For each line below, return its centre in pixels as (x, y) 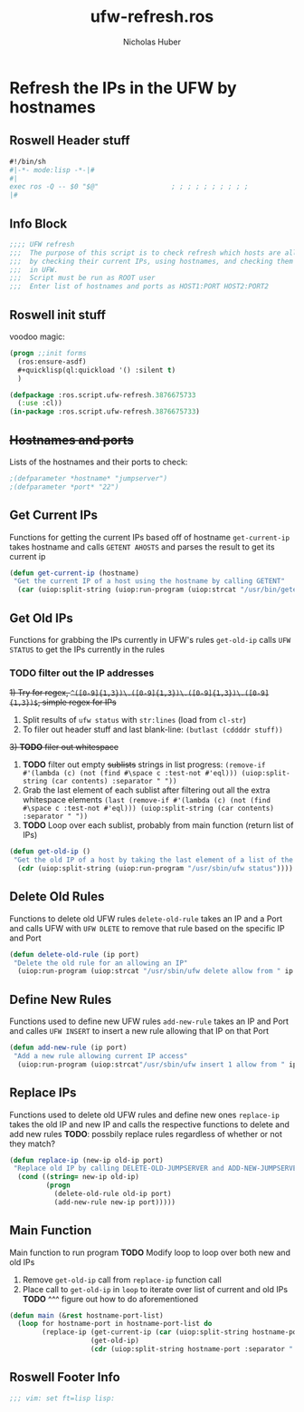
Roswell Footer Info (65, 1377)
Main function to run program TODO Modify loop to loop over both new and (150, 1252)
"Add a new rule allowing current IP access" (100, 1056)
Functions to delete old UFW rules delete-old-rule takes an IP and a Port (146, 919)
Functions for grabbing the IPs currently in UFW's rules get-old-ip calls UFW (150, 639)
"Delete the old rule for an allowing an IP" (100, 963)
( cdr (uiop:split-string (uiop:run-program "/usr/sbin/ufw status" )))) (156, 868)
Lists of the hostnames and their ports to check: (99, 462)
